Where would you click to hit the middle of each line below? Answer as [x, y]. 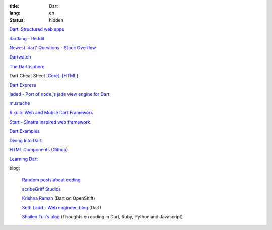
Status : [17, 20]
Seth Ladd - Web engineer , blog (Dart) [62, 207]
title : [14, 6]
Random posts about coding [51, 180]
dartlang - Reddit [27, 38]
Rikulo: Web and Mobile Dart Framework [51, 112]
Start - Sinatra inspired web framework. [50, 122]
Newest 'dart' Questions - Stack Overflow [53, 47]
